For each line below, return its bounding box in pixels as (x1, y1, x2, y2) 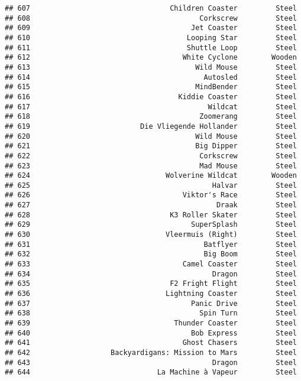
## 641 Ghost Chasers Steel (5, 338, 297, 347)
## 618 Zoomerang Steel (5, 112, 297, 121)
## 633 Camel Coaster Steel (5, 260, 297, 269)
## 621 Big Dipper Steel (5, 142, 297, 151)
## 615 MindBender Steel (5, 83, 297, 92)
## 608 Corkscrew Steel (5, 14, 297, 22)
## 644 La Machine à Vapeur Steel (5, 368, 297, 377)
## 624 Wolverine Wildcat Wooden (5, 171, 297, 180)
